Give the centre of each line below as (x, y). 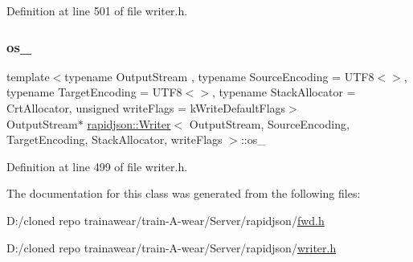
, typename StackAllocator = (284, 92)
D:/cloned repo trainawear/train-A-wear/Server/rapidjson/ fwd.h (166, 220)
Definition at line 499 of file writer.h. (97, 166)
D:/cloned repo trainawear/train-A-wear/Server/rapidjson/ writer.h (172, 247)
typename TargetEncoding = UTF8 (94, 92)
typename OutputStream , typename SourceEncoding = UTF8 (219, 76)
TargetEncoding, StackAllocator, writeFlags (114, 139)
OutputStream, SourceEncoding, (269, 123)
